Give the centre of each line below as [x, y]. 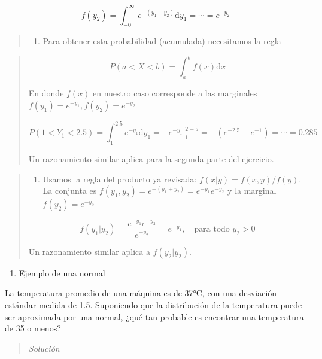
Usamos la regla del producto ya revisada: [120, 179]
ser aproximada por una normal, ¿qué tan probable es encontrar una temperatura [154, 316]
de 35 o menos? [33, 328]
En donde [46, 93]
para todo [212, 229]
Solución [44, 348]
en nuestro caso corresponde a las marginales [175, 93]
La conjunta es [70, 191]
